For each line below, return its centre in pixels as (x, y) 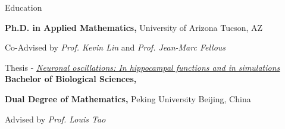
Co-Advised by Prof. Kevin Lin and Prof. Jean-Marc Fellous (115, 47)
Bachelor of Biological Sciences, (71, 79)
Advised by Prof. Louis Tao (55, 119)
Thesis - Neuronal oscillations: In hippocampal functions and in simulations (142, 67)
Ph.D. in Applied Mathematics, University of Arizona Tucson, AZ (134, 27)
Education (24, 7)
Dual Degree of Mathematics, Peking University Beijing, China (128, 98)
